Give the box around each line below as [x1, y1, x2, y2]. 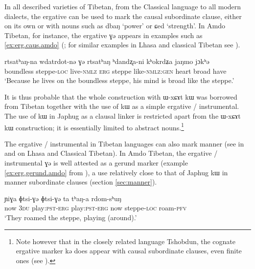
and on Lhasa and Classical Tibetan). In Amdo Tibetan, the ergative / [4, 148, 218, 158]
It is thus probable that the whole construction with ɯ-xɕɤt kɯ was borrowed [4, 91, 237, 102]
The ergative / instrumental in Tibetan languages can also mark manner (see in [4, 138, 244, 148]
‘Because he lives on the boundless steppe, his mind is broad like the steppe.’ [4, 75, 234, 85]
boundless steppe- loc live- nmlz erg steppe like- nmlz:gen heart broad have [4, 65, 227, 76]
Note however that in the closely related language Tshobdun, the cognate [16, 236, 236, 246]
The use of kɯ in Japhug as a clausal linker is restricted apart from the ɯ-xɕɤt [4, 110, 241, 121]
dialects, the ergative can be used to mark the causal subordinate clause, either [4, 11, 242, 21]
